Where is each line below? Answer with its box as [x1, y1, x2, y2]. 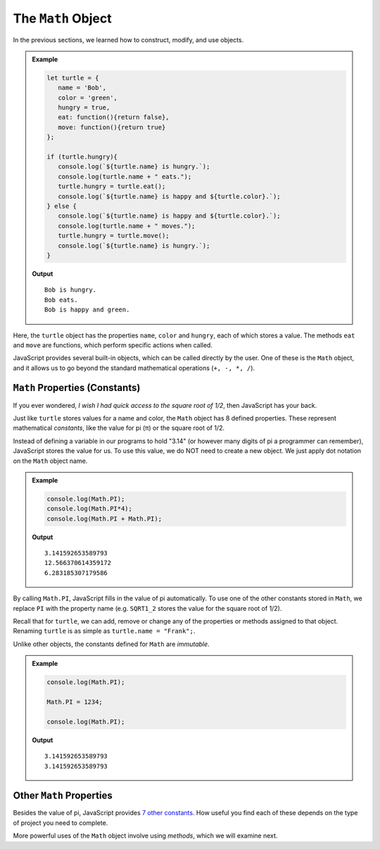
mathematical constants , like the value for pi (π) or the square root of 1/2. [13, 423, 225, 433]
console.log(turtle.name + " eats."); [57, 173, 192, 180]
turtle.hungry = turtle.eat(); [57, 182, 166, 190]
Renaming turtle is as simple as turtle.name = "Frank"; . [13, 627, 196, 636]
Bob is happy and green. [44, 306, 130, 314]
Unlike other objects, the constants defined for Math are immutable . [13, 640, 210, 648]
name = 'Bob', [57, 84, 107, 92]
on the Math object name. [13, 457, 88, 465]
